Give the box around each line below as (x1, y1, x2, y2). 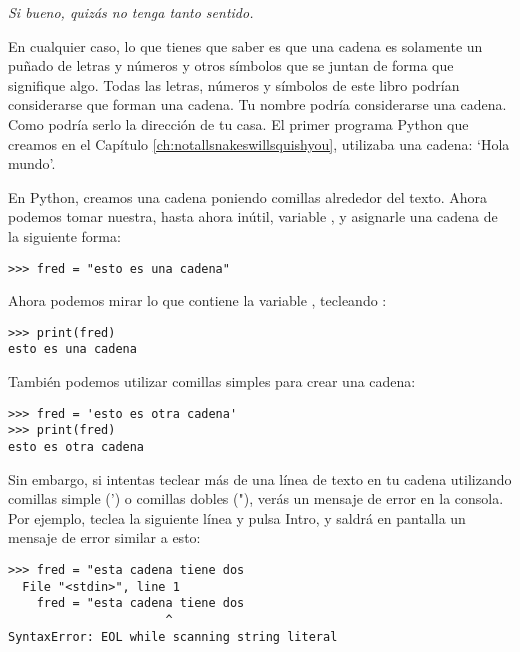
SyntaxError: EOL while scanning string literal (8, 629, 338, 644)
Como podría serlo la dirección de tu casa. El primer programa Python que (8, 113, 469, 134)
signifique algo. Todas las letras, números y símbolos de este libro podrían (8, 74, 460, 95)
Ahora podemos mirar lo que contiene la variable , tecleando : (8, 290, 387, 311)
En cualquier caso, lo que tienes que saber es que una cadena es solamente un (8, 35, 483, 56)
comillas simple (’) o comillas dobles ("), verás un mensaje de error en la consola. (8, 488, 504, 509)
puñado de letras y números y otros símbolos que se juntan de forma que (8, 55, 454, 76)
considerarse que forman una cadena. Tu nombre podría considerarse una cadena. (8, 94, 507, 115)
